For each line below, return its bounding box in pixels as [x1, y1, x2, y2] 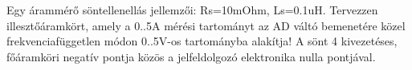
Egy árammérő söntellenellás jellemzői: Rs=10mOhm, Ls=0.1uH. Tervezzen [6, 2, 378, 17]
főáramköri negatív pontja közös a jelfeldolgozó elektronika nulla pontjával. [6, 48, 376, 64]
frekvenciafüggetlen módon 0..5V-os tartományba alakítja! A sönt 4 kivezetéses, [6, 33, 398, 49]
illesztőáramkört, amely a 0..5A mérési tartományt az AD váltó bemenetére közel [6, 17, 406, 33]
